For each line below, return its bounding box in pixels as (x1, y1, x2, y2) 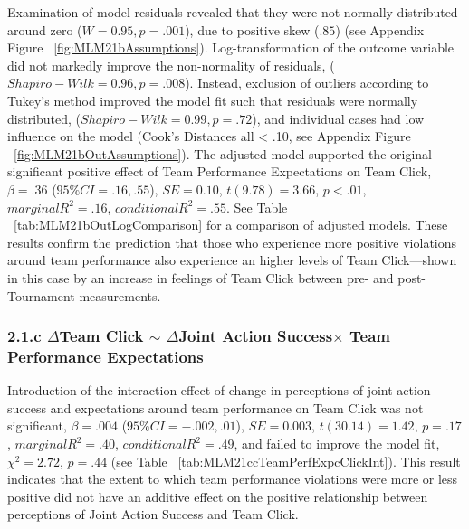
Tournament (7, 286, 75, 305)
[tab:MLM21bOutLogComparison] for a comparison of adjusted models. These (14, 215, 448, 234)
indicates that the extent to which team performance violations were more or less (7, 469, 458, 488)
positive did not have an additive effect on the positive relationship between (7, 486, 428, 505)
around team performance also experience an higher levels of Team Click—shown (7, 250, 457, 269)
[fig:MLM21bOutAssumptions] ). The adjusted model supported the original (14, 144, 432, 163)
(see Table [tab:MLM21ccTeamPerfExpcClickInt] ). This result (110, 451, 461, 470)
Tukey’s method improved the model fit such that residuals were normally (7, 90, 418, 109)
